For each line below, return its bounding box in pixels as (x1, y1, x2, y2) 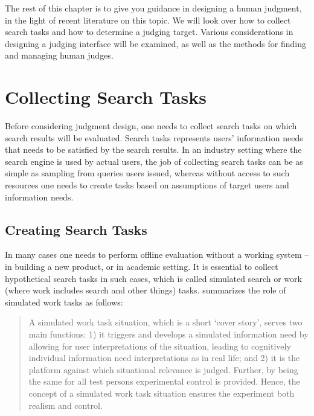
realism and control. (28, 398, 103, 411)
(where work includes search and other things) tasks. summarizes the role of (5, 284, 286, 296)
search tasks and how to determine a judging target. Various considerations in (5, 25, 293, 38)
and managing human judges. (5, 49, 114, 62)
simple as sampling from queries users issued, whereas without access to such (5, 167, 290, 179)
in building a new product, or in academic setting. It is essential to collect (5, 260, 278, 273)
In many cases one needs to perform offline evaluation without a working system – (5, 248, 309, 261)
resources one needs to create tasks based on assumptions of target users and (5, 179, 289, 191)
